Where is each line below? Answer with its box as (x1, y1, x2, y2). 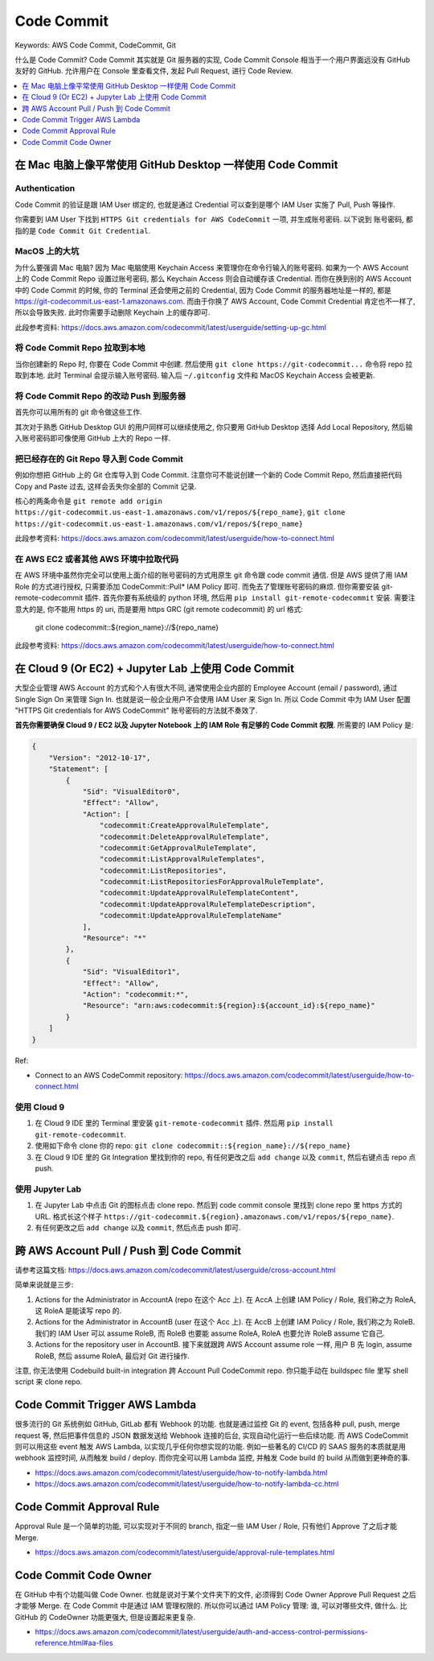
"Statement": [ (48, 765, 108, 774)
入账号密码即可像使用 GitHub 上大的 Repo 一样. (14, 433, 171, 443)
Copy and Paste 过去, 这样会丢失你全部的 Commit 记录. (14, 481, 197, 491)
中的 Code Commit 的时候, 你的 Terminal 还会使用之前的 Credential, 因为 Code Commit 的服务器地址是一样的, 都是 (14, 285, 391, 295)
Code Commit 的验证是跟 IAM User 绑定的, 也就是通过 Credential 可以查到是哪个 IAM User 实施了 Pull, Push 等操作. (14, 200, 395, 209)
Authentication (14, 183, 76, 194)
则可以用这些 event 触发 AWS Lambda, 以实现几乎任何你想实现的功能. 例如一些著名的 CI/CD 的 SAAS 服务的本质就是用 (14, 1442, 406, 1452)
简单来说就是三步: (14, 1280, 74, 1290)
